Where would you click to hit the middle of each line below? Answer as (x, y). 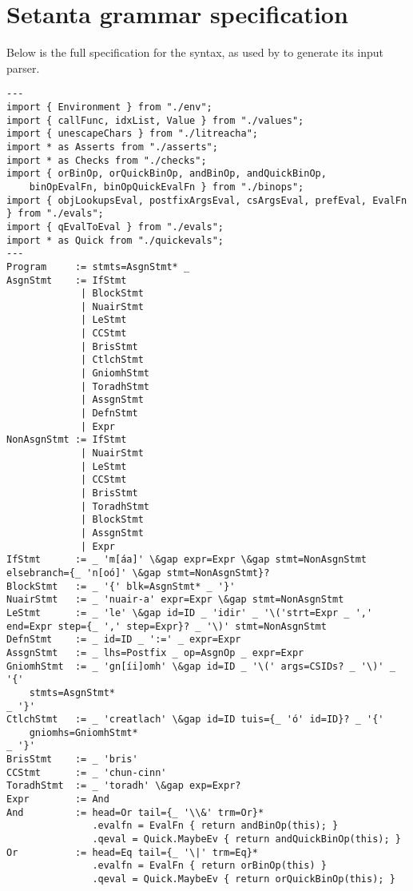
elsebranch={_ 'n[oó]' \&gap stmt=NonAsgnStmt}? (138, 573)
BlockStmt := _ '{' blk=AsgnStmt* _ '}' (121, 586)
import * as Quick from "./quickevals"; (115, 240)
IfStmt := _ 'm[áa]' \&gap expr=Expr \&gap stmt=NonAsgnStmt (187, 560)
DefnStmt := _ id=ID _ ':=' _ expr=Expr (124, 640)
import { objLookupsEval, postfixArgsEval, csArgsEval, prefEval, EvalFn (207, 200)
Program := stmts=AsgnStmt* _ (98, 267)
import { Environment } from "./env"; (109, 107)
